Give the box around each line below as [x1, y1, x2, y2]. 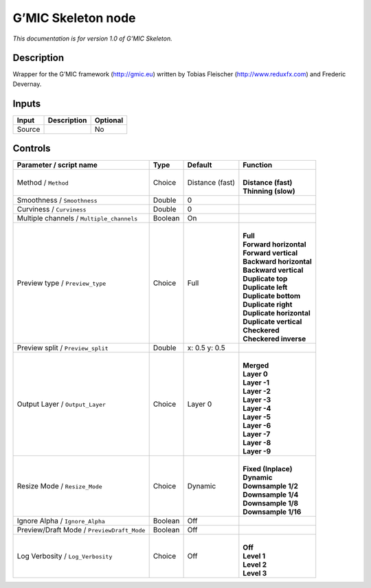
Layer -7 [243, 429, 271, 439]
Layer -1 [243, 378, 270, 387]
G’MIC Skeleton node [12, 10, 137, 25]
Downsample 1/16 [243, 507, 302, 517]
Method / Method [16, 178, 69, 188]
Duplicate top [243, 274, 288, 284]
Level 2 [243, 560, 267, 569]
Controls [12, 143, 51, 155]
